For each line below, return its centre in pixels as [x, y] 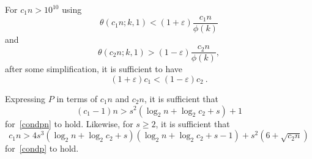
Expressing [25, 98]
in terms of [77, 98]
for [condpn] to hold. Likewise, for [69, 123]
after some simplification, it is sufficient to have [94, 69]
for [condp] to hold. [42, 148]
